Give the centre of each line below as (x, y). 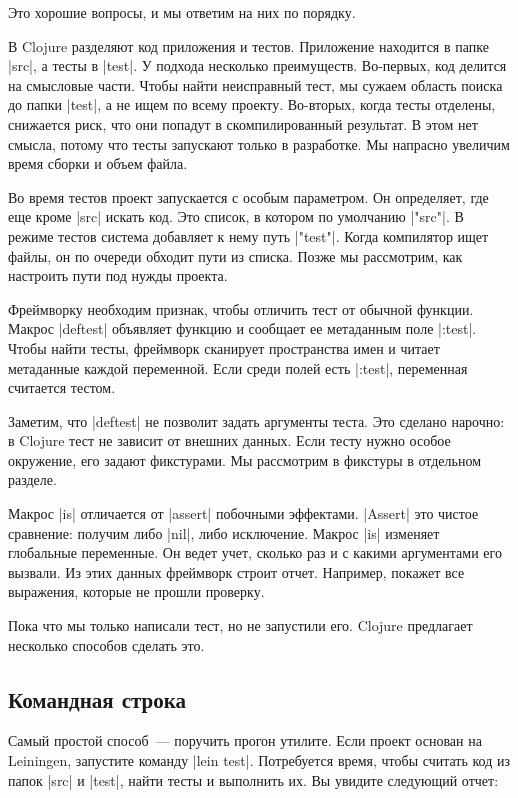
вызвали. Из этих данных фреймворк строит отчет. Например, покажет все (236, 571)
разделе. (32, 479)
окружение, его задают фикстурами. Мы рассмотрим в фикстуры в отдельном (245, 459)
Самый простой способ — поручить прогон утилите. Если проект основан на (245, 740)
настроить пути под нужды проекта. (118, 275)
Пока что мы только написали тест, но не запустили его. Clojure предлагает (240, 625)
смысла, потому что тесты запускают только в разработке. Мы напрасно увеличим (259, 143)
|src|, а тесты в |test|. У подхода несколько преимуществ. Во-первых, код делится (257, 65)
